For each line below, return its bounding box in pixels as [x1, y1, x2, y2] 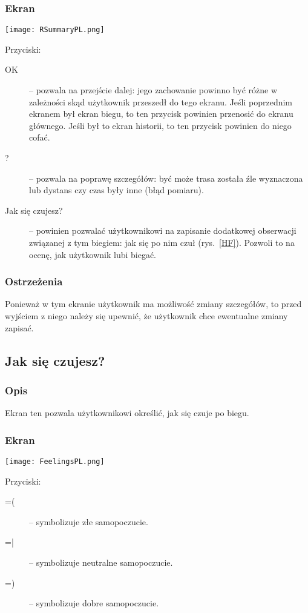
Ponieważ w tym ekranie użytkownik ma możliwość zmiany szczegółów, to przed [5, 297, 302, 310]
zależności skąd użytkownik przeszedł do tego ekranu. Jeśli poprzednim [29, 95, 293, 108]
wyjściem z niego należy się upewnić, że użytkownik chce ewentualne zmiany [5, 310, 288, 322]
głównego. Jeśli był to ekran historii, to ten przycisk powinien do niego [29, 119, 292, 131]
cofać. [29, 131, 50, 144]
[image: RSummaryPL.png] [5, 25, 105, 35]
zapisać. [5, 321, 34, 334]
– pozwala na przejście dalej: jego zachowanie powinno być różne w [29, 84, 278, 96]
